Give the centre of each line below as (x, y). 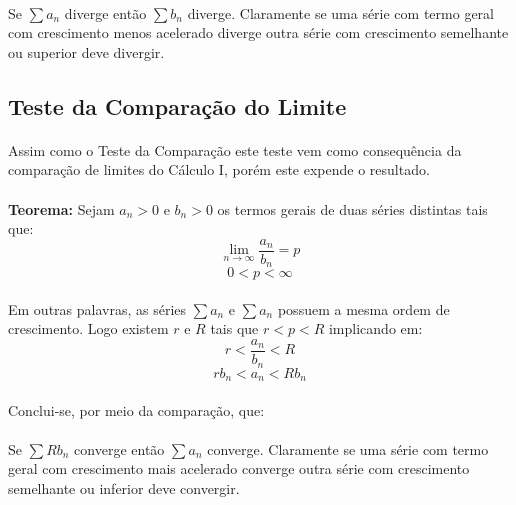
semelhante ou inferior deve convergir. (124, 487)
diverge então (105, 12)
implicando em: (375, 328)
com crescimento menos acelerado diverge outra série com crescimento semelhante (258, 32)
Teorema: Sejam (61, 208)
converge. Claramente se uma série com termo (348, 448)
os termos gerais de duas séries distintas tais (352, 208)
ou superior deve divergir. (86, 51)
